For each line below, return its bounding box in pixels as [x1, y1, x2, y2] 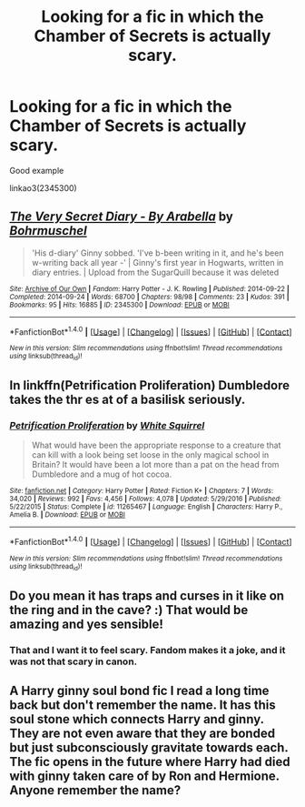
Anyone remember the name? [9, 782, 182, 798]
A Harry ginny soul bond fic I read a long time [9, 683, 270, 699]
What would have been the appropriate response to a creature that [31, 439, 281, 451]
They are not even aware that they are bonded [9, 726, 275, 741]
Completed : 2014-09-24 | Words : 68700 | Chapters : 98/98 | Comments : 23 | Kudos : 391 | [9, 292, 290, 301]
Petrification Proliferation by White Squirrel [9, 419, 205, 432]
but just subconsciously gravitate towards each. [9, 740, 289, 756]
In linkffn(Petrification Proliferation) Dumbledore [9, 378, 290, 393]
